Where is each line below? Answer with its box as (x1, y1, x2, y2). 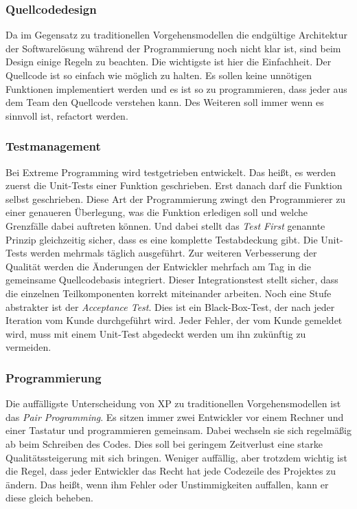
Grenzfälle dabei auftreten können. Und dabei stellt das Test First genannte (5, 218, 325, 232)
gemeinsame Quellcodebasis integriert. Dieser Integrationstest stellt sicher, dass (5, 272, 338, 287)
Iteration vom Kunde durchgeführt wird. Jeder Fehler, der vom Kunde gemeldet (5, 313, 343, 327)
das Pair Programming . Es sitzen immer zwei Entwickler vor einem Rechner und (5, 409, 344, 424)
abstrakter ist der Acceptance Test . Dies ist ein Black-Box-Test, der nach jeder (5, 299, 335, 314)
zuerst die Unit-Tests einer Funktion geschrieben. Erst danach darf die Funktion (5, 178, 343, 193)
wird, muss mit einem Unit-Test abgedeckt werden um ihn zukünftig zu (5, 326, 306, 340)
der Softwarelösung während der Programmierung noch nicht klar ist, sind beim (5, 41, 341, 55)
